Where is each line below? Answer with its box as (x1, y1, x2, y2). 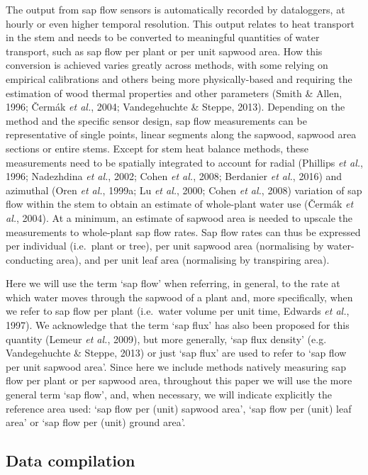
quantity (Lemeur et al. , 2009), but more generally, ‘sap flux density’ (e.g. (6, 331, 327, 346)
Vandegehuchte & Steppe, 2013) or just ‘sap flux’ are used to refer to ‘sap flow (6, 345, 347, 360)
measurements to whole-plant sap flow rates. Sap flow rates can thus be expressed (6, 224, 361, 239)
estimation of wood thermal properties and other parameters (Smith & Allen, (6, 85, 342, 100)
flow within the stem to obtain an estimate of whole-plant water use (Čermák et (6, 196, 354, 211)
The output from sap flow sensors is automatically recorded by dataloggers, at (6, 2, 345, 16)
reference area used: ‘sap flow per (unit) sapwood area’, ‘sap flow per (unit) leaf (6, 401, 352, 415)
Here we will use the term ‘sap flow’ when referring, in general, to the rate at (6, 276, 340, 291)
